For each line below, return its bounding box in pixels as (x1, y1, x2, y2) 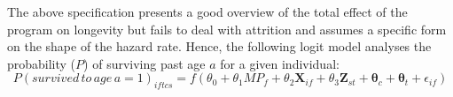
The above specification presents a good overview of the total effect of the (7, 3, 408, 20)
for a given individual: (220, 54, 340, 72)
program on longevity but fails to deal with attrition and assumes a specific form (7, 19, 447, 38)
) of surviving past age (83, 54, 206, 72)
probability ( (7, 54, 76, 72)
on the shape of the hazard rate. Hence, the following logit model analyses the (7, 37, 432, 56)
